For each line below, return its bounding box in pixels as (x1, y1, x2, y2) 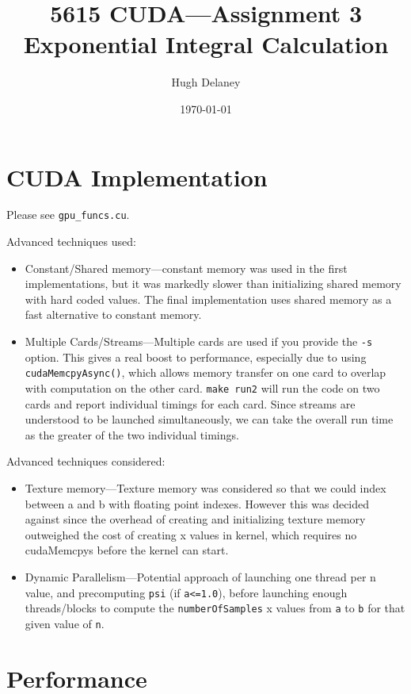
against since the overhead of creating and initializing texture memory (25, 511, 366, 527)
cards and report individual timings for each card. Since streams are (25, 395, 356, 412)
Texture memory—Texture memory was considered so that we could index (25, 480, 386, 496)
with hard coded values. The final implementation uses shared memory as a (25, 290, 392, 307)
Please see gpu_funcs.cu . (6, 206, 130, 223)
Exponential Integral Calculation (23, 28, 389, 60)
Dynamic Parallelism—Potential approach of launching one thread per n (25, 568, 376, 585)
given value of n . (25, 615, 105, 631)
